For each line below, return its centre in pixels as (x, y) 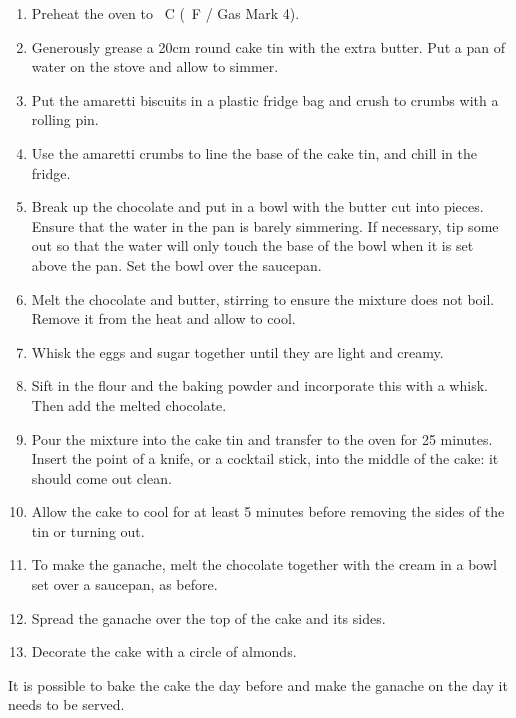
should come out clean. (101, 477)
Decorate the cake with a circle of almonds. (164, 651)
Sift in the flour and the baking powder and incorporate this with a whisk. (259, 385)
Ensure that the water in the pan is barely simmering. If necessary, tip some (265, 225)
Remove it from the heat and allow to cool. (163, 318)
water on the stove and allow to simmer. (155, 66)
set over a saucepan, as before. (124, 584)
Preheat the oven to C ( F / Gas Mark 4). (165, 13)
